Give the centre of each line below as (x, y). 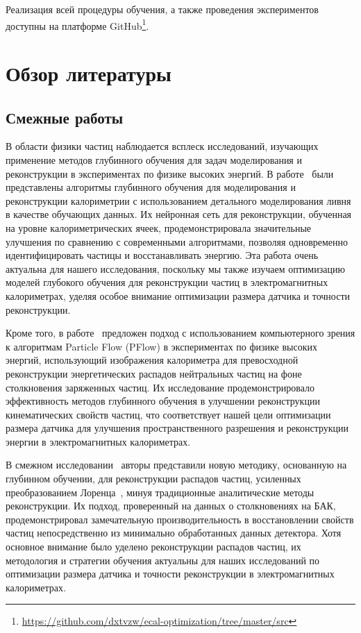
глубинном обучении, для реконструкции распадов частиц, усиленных (153, 479)
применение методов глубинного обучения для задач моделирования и (154, 160)
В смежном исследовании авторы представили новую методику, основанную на (176, 465)
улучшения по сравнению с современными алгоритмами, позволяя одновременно (177, 241)
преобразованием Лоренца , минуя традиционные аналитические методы (160, 492)
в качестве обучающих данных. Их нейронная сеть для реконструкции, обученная (179, 214)
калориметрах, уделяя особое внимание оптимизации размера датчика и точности (178, 295)
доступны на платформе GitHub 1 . (77, 24)
